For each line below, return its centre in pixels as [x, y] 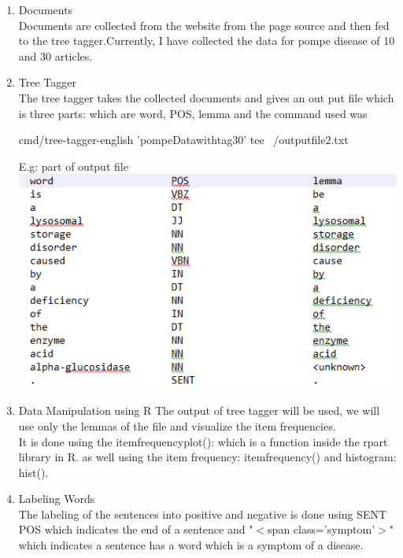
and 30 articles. [55, 55]
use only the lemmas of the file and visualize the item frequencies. [177, 425]
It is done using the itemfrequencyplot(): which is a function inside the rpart [203, 441]
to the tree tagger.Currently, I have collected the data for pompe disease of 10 [207, 41]
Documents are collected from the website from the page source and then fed [204, 25]
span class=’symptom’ [322, 529]
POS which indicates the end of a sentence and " [136, 529]
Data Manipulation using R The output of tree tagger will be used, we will [199, 410]
